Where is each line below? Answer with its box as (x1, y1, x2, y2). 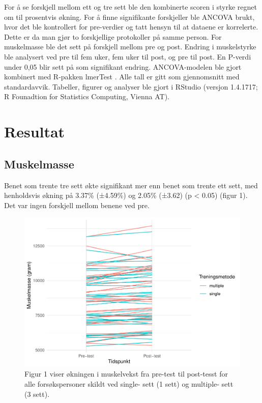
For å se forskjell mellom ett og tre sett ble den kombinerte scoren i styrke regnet (4, 2, 257, 12)
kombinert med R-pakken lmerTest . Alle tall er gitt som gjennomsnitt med (4, 71, 240, 82)
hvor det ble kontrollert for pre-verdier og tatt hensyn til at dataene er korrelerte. (4, 21, 258, 32)
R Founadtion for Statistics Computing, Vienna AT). (4, 91, 169, 102)
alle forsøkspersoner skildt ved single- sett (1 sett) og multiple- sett (24, 379, 234, 389)
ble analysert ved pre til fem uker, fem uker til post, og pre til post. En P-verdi (4, 51, 251, 62)
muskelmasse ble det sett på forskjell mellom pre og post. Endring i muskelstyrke (4, 41, 256, 52)
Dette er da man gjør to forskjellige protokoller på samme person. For (4, 31, 222, 42)
